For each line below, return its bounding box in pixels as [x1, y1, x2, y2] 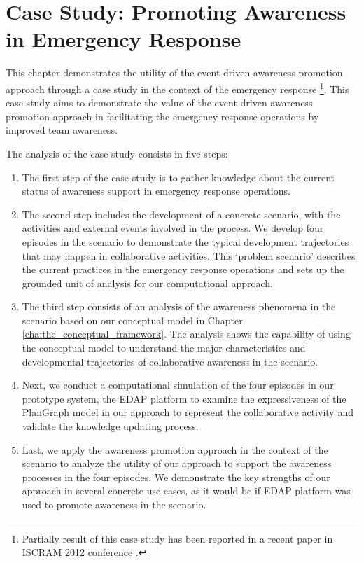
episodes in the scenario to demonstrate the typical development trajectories [22, 234, 349, 249]
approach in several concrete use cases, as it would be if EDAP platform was [22, 483, 351, 498]
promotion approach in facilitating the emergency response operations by [6, 109, 319, 123]
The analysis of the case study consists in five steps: [6, 146, 228, 160]
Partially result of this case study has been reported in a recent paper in [22, 531, 333, 545]
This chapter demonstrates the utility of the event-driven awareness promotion [6, 65, 343, 80]
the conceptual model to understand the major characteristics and [22, 340, 306, 355]
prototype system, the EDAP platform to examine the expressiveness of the [22, 391, 346, 405]
